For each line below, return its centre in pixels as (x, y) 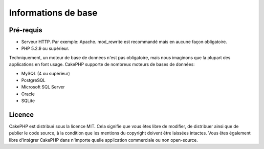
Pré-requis (26, 30)
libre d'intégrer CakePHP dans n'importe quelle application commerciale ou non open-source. (103, 140)
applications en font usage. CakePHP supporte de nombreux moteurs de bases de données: (102, 64)
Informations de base (53, 13)
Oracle (28, 94)
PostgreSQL (33, 80)
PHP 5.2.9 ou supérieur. (45, 48)
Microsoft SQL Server (43, 87)
